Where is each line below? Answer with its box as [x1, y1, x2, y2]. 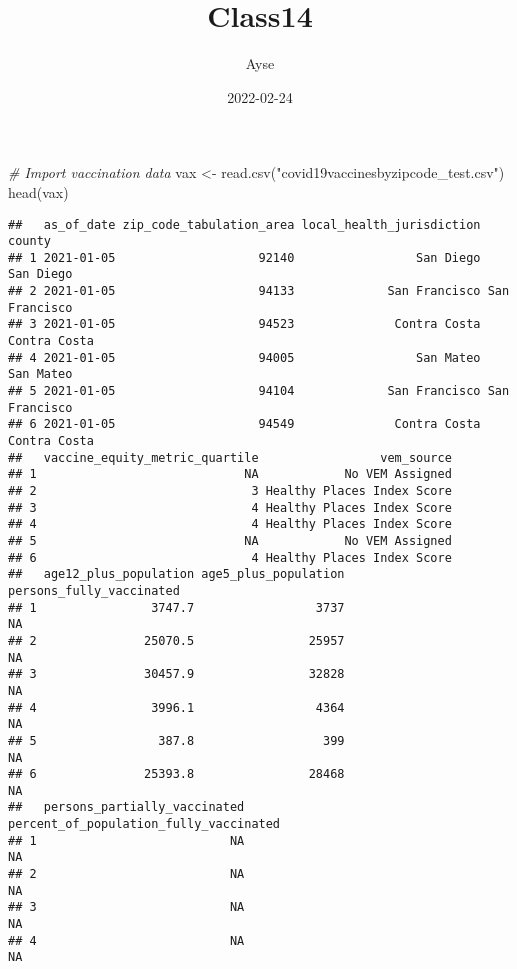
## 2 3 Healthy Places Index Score [8, 484, 452, 498]
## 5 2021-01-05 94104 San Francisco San [8, 384, 510, 399]
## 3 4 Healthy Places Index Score [8, 500, 452, 515]
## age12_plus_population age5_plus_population [8, 567, 345, 582]
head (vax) [8, 181, 69, 202]
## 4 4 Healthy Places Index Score [8, 517, 452, 532]
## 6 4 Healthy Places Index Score [8, 550, 452, 565]
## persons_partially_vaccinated [8, 800, 245, 815]
